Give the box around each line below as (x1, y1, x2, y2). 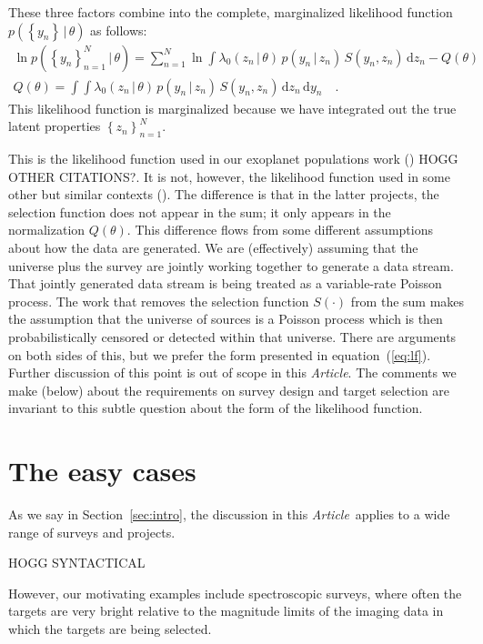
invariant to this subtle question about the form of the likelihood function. (8, 398, 423, 418)
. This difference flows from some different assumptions (126, 220, 433, 239)
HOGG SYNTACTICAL (8, 553, 146, 572)
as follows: (90, 20, 147, 39)
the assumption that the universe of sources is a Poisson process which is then (8, 309, 443, 328)
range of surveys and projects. (8, 522, 176, 541)
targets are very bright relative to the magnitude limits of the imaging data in (8, 601, 444, 620)
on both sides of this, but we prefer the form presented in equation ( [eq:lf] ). (8, 345, 431, 364)
